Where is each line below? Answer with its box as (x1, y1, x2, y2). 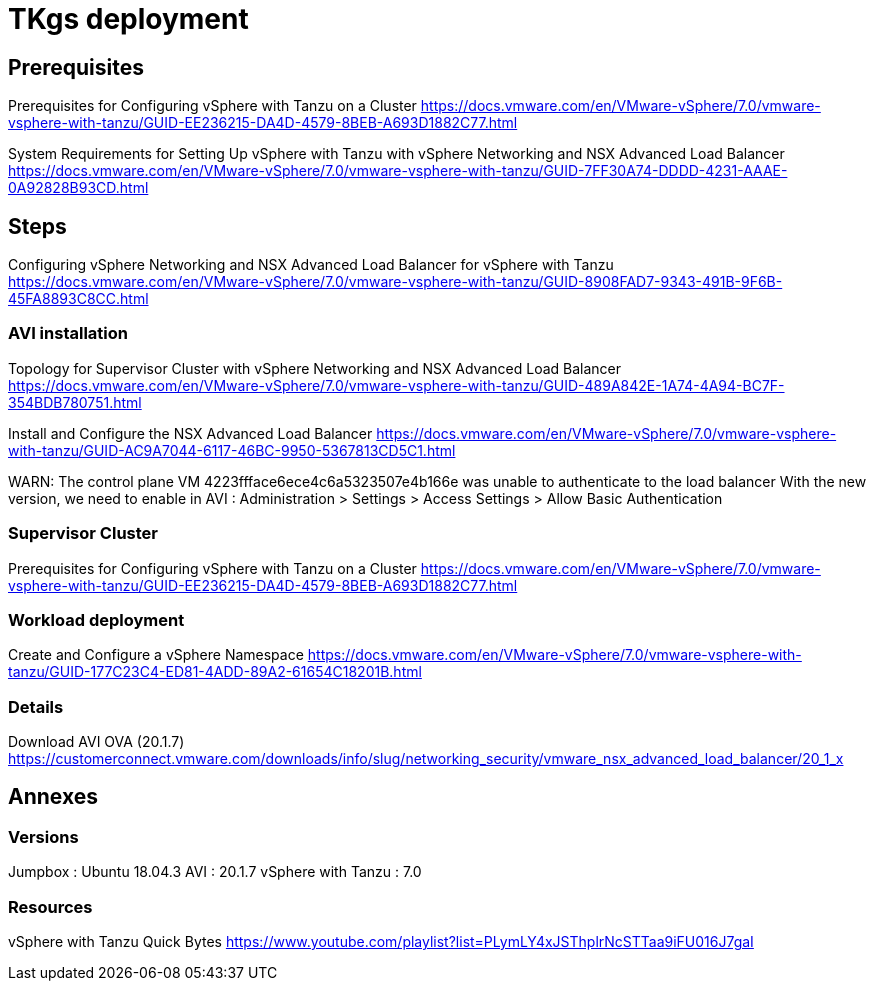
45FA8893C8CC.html (8, 290, 149, 308)
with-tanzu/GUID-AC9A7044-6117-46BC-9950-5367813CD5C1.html (8, 441, 456, 459)
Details (8, 696, 64, 717)
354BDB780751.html (8, 393, 142, 411)
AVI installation (8, 323, 128, 344)
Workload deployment (8, 609, 185, 630)
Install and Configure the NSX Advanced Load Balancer (8, 424, 373, 442)
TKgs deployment (8, 2, 249, 36)
